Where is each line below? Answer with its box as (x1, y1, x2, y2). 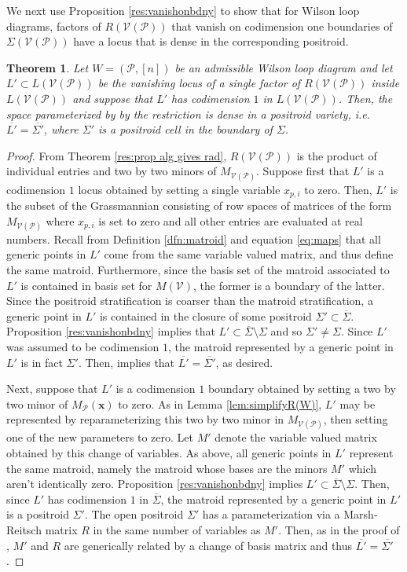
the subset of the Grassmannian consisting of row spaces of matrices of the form (6, 196, 392, 213)
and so (270, 323, 302, 339)
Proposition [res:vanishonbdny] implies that (6, 323, 215, 339)
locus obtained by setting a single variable (78, 181, 280, 197)
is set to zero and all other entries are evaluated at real (98, 212, 363, 229)
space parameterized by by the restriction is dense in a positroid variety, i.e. (6, 105, 371, 122)
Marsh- (343, 506, 378, 522)
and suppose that (72, 90, 153, 106)
